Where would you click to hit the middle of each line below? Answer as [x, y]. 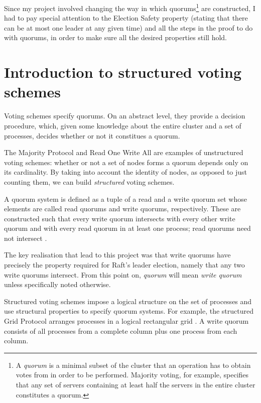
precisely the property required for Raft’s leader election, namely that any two [124, 265]
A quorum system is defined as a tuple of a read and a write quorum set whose [125, 198]
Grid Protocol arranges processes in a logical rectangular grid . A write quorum [126, 321]
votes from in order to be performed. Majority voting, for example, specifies [132, 375]
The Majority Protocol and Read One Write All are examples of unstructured [124, 152]
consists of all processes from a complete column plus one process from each [121, 330]
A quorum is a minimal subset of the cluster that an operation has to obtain [133, 365]
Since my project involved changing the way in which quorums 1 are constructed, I [130, 7]
